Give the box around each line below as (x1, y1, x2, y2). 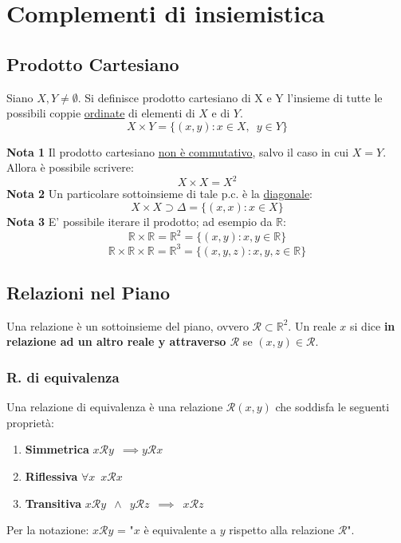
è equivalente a (143, 521, 217, 538)
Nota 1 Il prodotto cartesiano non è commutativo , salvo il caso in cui (6, 143, 349, 160)
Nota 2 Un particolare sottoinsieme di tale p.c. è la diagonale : (6, 185, 313, 202)
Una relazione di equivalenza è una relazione (6, 398, 223, 415)
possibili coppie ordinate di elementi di (6, 105, 195, 121)
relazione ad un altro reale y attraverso (6, 333, 226, 350)
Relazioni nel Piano (6, 280, 170, 305)
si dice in (350, 317, 395, 334)
